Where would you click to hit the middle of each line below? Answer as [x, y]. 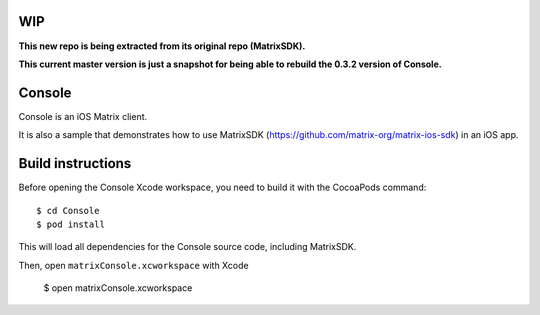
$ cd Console [68, 210]
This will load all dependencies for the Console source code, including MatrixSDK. [187, 247]
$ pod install [70, 224]
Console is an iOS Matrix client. [83, 116]
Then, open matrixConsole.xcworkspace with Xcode [133, 265]
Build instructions [75, 163]
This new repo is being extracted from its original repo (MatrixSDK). [162, 46]
